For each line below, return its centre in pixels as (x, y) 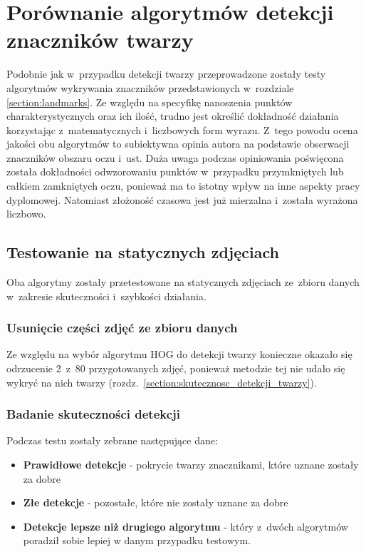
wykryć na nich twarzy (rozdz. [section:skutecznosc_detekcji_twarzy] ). (162, 382)
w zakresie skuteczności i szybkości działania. (106, 296)
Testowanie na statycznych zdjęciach (143, 252)
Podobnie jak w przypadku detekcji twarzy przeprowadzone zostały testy (166, 74)
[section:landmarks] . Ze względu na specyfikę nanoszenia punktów (150, 102)
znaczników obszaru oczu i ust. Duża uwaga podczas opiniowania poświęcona (175, 157)
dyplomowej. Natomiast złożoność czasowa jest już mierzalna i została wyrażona (182, 199)
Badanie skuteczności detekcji (94, 414)
